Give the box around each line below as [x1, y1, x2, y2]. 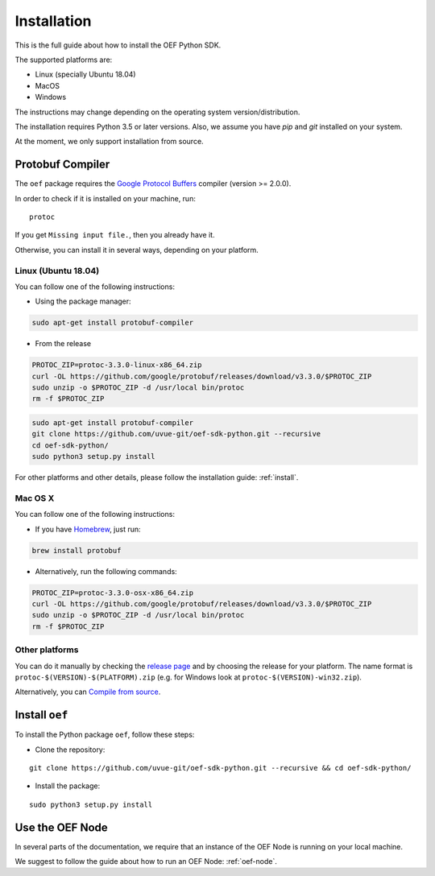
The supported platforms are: [14, 55, 113, 64]
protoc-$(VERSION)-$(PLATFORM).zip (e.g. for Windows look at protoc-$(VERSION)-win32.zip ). [14, 672, 362, 682]
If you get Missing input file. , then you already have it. [14, 230, 215, 240]
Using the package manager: [35, 296, 132, 306]
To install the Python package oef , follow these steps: [14, 729, 195, 740]
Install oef [14, 709, 68, 722]
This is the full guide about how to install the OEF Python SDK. [14, 40, 222, 50]
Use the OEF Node [14, 820, 108, 834]
